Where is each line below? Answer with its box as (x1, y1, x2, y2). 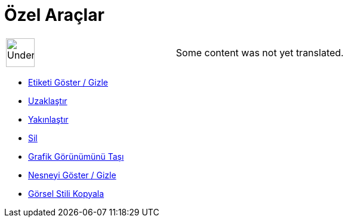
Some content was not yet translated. (175, 46, 344, 59)
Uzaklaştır (28, 95, 67, 106)
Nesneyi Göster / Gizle (28, 169, 116, 180)
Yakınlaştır (28, 114, 69, 124)
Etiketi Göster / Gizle (28, 77, 108, 87)
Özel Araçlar (4, 5, 104, 25)
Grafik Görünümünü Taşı (28, 151, 124, 162)
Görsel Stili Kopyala (28, 188, 104, 199)
